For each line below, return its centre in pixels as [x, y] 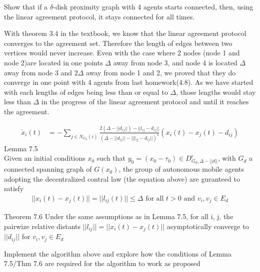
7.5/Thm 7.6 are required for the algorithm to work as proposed [102, 263]
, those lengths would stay [216, 92]
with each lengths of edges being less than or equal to [86, 92]
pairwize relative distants [42, 226]
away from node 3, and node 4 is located [175, 62]
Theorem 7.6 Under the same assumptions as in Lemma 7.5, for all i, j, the [119, 216]
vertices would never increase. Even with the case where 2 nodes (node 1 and [122, 53]
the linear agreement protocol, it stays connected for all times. [99, 16]
